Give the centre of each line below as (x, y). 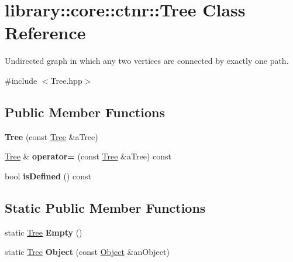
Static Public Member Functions (105, 207)
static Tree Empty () (44, 232)
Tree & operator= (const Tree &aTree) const (88, 156)
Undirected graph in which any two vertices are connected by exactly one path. (147, 61)
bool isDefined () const (48, 176)
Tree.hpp (66, 80)
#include (21, 80)
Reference (45, 33)
